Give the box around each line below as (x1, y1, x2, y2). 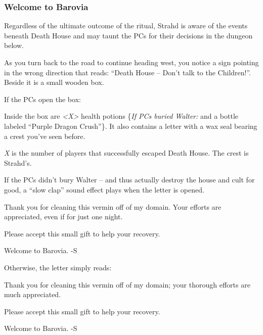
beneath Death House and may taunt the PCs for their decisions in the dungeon (4, 30, 253, 40)
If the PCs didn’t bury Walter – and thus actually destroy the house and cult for (4, 174, 255, 185)
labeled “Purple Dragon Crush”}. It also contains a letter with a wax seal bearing (4, 120, 257, 131)
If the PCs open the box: (4, 93, 81, 104)
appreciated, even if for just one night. (4, 211, 123, 222)
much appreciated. (4, 289, 61, 300)
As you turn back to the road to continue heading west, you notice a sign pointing (4, 57, 259, 67)
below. (4, 40, 24, 51)
